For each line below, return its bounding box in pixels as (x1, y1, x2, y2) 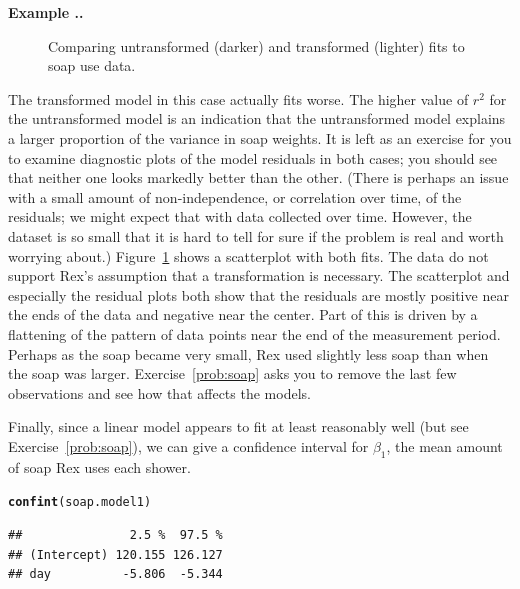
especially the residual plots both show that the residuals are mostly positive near (8, 284, 509, 305)
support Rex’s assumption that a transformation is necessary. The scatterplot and (8, 265, 510, 286)
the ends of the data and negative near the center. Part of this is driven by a (8, 304, 478, 325)
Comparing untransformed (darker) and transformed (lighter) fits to (48, 35, 465, 56)
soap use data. (48, 55, 136, 76)
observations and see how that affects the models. (8, 382, 311, 403)
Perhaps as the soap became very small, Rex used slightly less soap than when (8, 343, 489, 364)
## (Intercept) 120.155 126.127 (8, 547, 223, 562)
